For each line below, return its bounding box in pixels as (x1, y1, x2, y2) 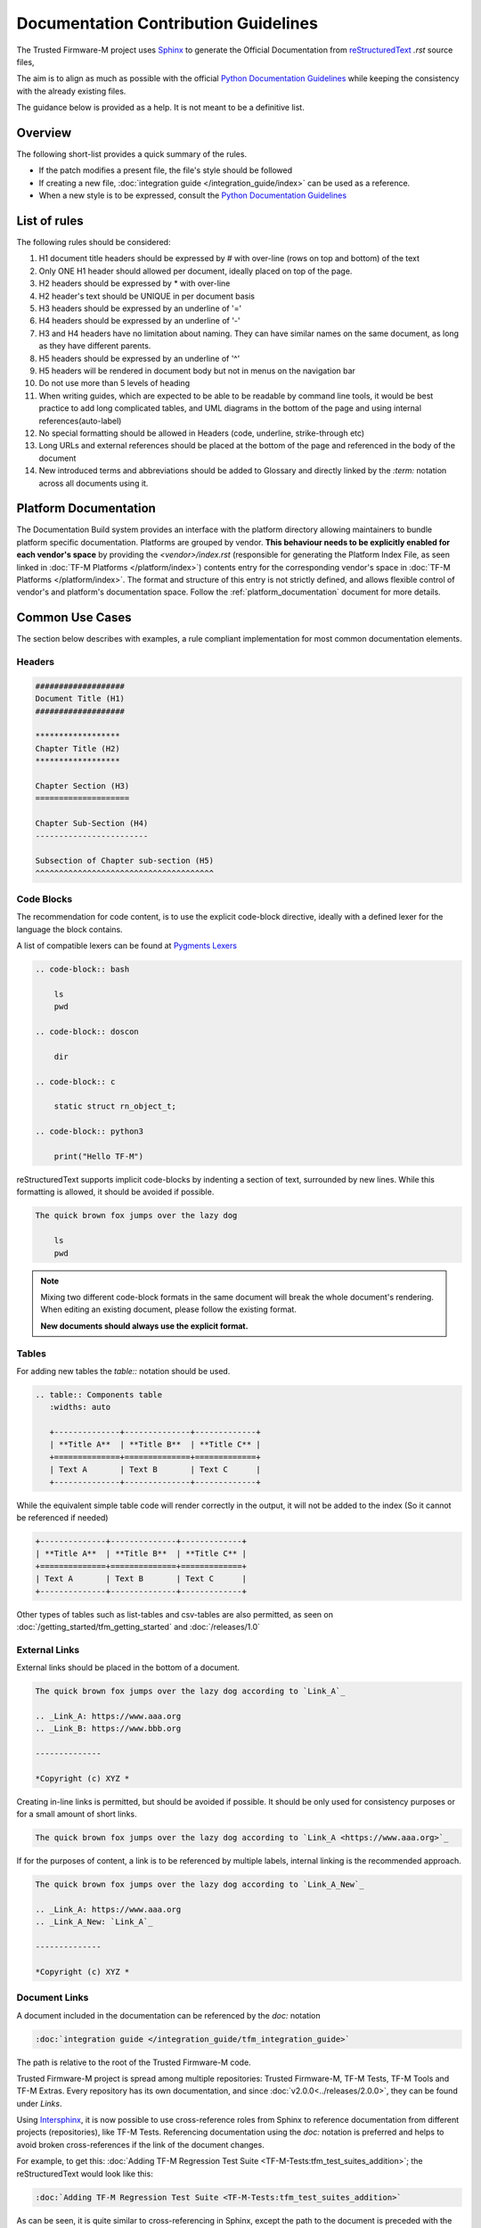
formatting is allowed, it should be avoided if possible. (16, 1186, 215, 1198)
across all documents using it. (38, 478, 149, 488)
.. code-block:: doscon (35, 1027, 140, 1037)
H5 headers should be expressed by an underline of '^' (38, 353, 240, 364)
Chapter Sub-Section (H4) (35, 818, 149, 829)
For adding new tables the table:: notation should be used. (16, 1365, 231, 1376)
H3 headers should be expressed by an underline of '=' (38, 303, 242, 314)
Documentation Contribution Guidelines (16, 13, 318, 33)
